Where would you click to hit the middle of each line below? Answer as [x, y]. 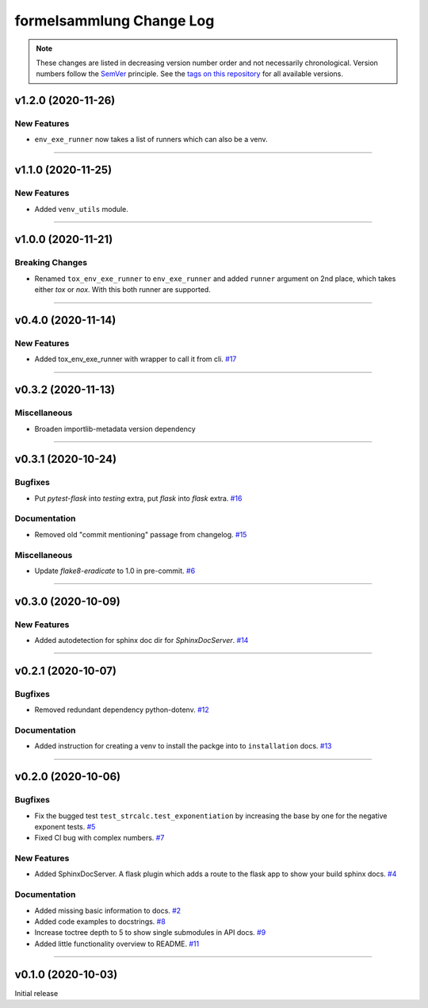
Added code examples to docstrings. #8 [100, 921]
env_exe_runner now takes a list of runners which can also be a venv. [151, 140]
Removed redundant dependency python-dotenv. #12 [122, 710]
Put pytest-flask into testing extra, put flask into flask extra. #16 [138, 498]
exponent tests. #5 [65, 826]
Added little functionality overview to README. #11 [117, 944]
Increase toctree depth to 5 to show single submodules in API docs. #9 [150, 933]
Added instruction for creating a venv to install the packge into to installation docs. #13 [183, 746]
